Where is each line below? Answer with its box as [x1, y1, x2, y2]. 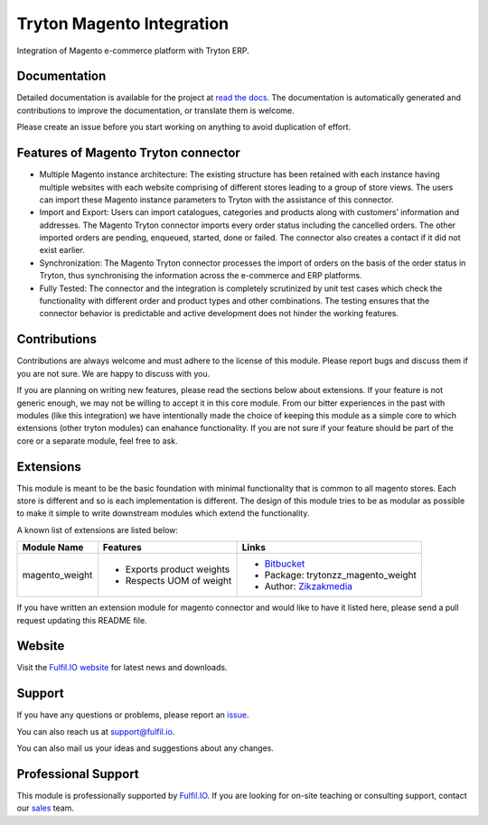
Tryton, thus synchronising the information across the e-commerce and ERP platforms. [39, 270, 362, 281]
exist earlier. [39, 245, 85, 256]
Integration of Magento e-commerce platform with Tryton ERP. [16, 45, 249, 56]
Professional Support [16, 766, 139, 782]
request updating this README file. [16, 614, 148, 625]
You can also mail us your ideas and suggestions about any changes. [16, 743, 275, 754]
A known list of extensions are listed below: [16, 524, 179, 535]
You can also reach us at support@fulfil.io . [16, 726, 175, 736]
